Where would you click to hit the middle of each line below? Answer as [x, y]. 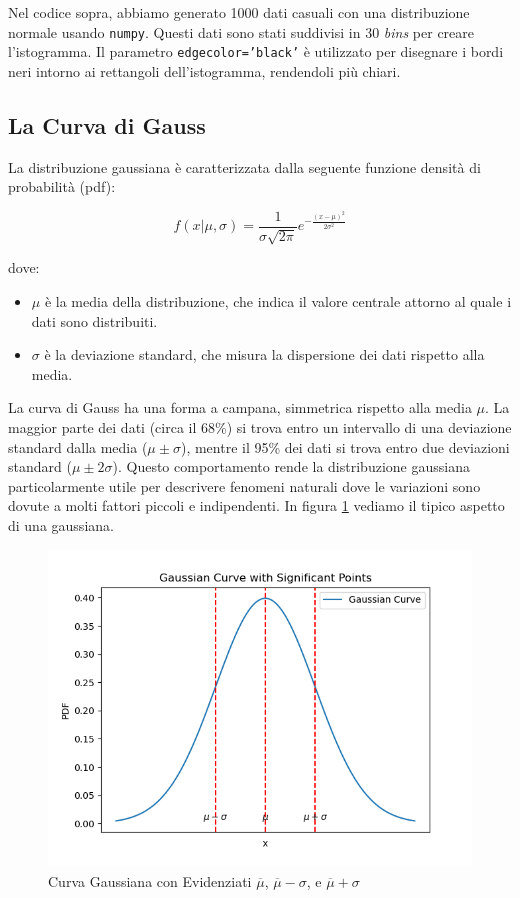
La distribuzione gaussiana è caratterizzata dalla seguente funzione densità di [244, 166]
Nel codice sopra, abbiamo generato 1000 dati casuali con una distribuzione [239, 12]
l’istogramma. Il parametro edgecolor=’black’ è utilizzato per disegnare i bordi [256, 51]
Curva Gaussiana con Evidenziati [150, 881]
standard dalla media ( [78, 446]
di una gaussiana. [61, 524]
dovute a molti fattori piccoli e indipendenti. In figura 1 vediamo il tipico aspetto [256, 505]
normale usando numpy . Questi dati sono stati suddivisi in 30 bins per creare [241, 31]
